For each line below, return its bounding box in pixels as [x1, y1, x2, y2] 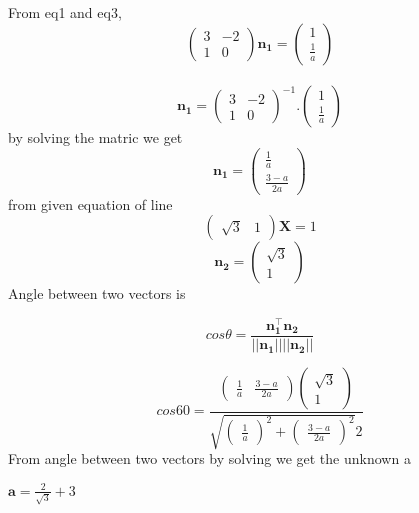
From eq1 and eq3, [8, 2, 122, 22]
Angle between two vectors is [8, 283, 186, 304]
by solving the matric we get [8, 127, 183, 148]
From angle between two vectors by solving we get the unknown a [8, 448, 411, 469]
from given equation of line [8, 193, 173, 214]
